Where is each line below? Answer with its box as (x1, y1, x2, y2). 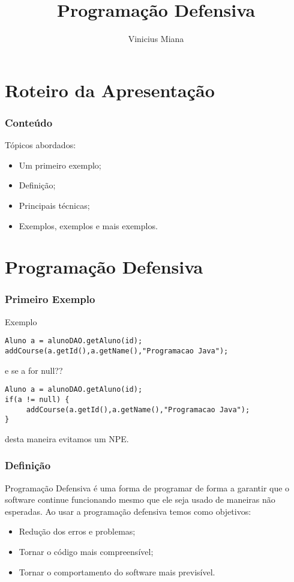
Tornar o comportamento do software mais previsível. (19, 565, 215, 578)
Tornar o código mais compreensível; (19, 545, 154, 557)
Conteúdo (5, 115, 53, 130)
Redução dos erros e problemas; (19, 525, 136, 538)
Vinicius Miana (128, 32, 184, 45)
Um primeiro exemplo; (19, 158, 101, 171)
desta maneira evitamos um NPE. (5, 432, 129, 445)
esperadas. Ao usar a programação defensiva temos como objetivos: (5, 505, 251, 517)
